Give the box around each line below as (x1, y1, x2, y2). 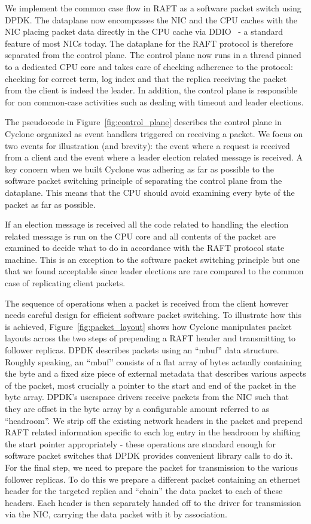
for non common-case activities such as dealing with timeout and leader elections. (5, 95, 304, 108)
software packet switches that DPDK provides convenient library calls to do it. (5, 449, 293, 462)
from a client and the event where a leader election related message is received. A (5, 151, 303, 163)
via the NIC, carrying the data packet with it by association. (5, 508, 228, 520)
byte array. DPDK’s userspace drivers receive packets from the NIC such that (5, 390, 289, 403)
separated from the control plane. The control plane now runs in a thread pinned (5, 49, 301, 61)
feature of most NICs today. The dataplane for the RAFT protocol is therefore (5, 37, 293, 49)
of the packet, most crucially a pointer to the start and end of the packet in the (5, 378, 296, 391)
